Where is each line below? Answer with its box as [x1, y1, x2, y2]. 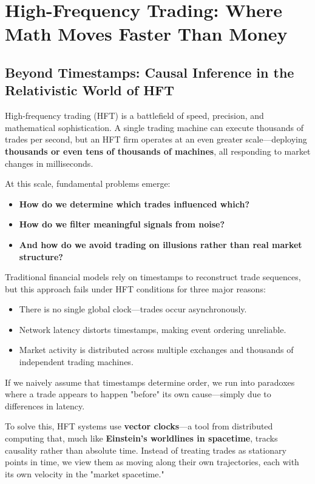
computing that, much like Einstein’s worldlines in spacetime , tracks [5, 432, 278, 445]
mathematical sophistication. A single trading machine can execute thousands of [5, 121, 303, 133]
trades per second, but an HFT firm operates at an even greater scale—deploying [5, 133, 307, 146]
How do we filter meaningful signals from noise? [19, 218, 225, 230]
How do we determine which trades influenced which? [19, 197, 250, 210]
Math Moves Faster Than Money [5, 21, 288, 46]
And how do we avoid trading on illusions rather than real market [19, 238, 302, 250]
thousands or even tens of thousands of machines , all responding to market [5, 144, 311, 157]
